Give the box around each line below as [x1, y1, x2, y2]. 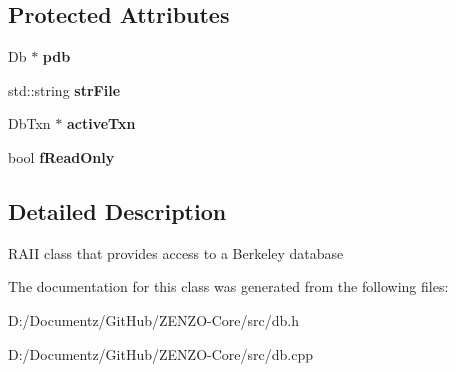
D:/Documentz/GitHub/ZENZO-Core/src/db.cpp [8, 343, 313, 364]
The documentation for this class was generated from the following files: [8, 276, 449, 297]
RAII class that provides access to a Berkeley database [8, 242, 344, 263]
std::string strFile [8, 79, 121, 100]
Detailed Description [8, 195, 227, 226]
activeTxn [66, 113, 136, 134]
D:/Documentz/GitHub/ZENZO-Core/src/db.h [8, 309, 299, 330]
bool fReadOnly [8, 146, 115, 167]
